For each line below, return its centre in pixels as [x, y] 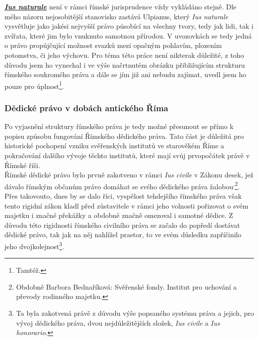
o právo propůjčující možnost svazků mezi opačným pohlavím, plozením [113, 45]
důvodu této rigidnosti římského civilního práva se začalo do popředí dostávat [122, 225]
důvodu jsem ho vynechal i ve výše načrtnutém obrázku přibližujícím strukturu [125, 64]
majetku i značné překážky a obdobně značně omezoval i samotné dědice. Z [119, 215]
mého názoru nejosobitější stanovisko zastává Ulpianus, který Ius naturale [116, 16]
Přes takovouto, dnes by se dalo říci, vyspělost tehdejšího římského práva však [123, 196]
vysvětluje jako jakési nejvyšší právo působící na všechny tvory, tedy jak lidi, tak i [129, 26]
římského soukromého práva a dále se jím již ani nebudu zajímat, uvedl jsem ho [126, 74]
